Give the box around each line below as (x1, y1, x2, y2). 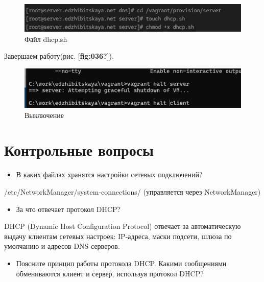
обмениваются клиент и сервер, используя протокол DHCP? (16, 268, 204, 278)
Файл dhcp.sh (25, 33, 67, 44)
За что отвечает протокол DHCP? (16, 203, 121, 214)
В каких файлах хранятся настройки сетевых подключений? (16, 169, 203, 180)
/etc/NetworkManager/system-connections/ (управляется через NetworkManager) (4, 186, 261, 197)
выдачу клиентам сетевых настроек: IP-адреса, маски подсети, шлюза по (4, 230, 232, 241)
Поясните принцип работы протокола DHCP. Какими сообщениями (16, 257, 227, 268)
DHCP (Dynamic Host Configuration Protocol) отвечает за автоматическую (4, 221, 241, 231)
